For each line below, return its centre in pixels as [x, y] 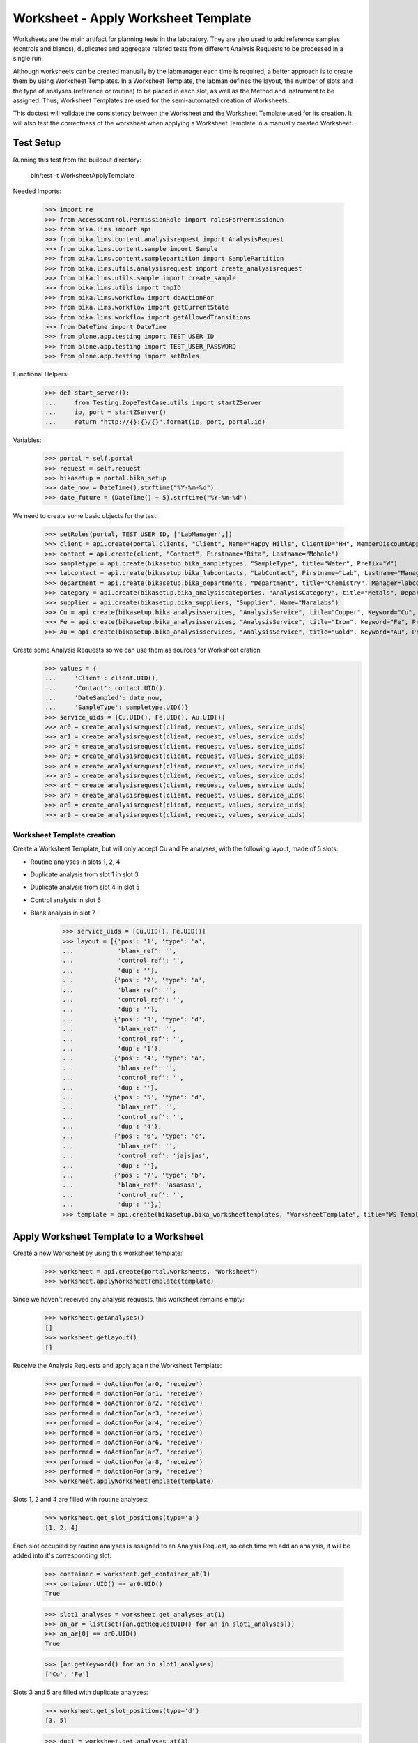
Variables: [27, 440]
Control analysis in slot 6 [65, 900]
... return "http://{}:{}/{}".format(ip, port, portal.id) [155, 422]
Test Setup [37, 143]
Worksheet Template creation [64, 835]
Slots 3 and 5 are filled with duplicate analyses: [80, 1692]
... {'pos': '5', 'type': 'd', [134, 1097]
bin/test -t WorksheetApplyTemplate [83, 175]
